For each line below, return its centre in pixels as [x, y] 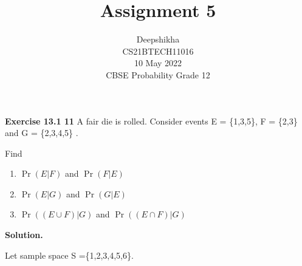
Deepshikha [158, 39]
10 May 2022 [158, 63]
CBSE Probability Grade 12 [158, 74]
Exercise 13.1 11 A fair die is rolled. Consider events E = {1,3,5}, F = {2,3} [151, 121]
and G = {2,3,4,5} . [42, 133]
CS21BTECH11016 [158, 51]
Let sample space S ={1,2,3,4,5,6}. [69, 255]
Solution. [24, 235]
